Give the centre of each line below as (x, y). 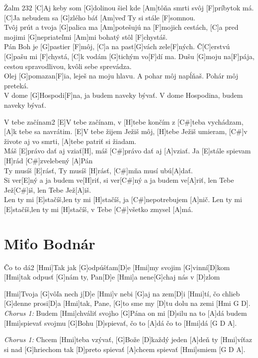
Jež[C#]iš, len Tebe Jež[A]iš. (48, 189)
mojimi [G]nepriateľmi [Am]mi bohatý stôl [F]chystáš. (86, 36)
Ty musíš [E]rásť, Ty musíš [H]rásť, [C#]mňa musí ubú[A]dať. (98, 170)
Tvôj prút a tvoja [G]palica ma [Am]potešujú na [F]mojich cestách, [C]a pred (121, 27)
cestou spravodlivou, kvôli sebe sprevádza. (68, 66)
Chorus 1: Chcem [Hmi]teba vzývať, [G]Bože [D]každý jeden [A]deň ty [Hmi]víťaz (128, 339)
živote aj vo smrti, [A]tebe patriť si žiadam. (70, 141)
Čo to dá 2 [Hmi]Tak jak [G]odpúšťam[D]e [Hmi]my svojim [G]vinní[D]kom (117, 267)
